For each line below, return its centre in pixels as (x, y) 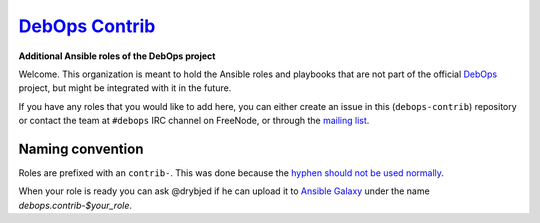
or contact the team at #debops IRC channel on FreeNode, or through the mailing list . (194, 121)
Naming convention (81, 148)
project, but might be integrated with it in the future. (125, 88)
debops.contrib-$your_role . (75, 205)
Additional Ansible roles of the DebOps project (117, 56)
